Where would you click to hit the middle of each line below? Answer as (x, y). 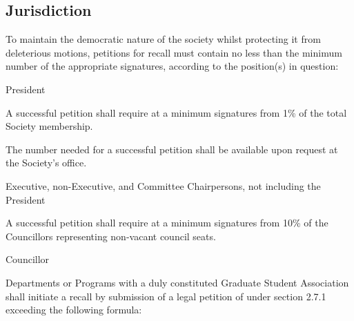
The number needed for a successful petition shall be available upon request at (172, 149)
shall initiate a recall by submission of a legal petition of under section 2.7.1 (166, 296)
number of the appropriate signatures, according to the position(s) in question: (172, 66)
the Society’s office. (46, 163)
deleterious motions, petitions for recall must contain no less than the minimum (174, 52)
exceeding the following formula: (74, 310)
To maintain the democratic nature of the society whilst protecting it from (163, 39)
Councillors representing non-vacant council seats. (111, 236)
